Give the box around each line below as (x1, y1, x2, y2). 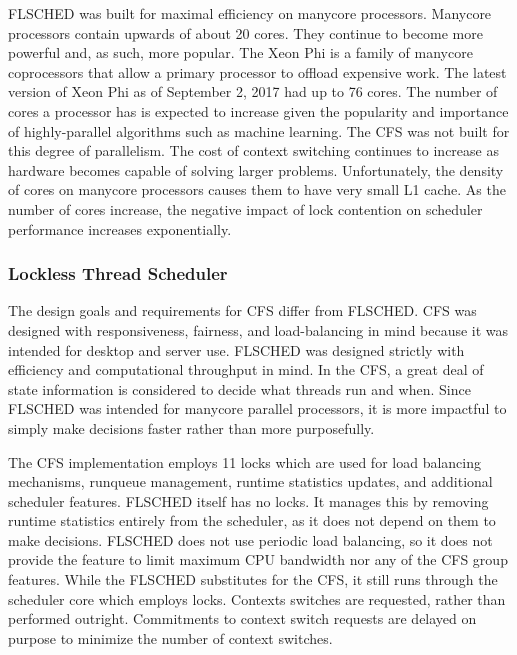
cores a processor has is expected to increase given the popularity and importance (8, 100, 509, 121)
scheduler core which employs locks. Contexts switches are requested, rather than (8, 588, 506, 609)
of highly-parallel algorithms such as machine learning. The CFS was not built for (8, 120, 510, 141)
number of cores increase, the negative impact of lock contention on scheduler (8, 198, 483, 219)
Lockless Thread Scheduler (8, 261, 228, 286)
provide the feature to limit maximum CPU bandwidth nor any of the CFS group (8, 549, 508, 570)
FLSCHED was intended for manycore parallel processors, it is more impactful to (8, 398, 507, 419)
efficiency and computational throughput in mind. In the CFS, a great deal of (8, 359, 484, 380)
